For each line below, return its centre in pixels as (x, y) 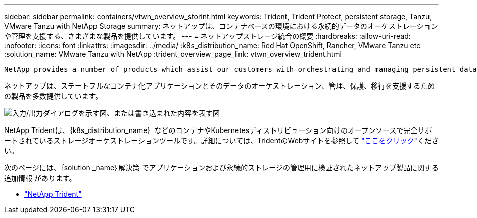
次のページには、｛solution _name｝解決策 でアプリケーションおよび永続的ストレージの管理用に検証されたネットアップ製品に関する (221, 168)
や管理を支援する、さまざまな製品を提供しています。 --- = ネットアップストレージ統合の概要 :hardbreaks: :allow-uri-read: (207, 36)
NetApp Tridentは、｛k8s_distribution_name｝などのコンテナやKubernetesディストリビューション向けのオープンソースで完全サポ (218, 130)
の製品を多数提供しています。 (53, 96)
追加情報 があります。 (40, 178)
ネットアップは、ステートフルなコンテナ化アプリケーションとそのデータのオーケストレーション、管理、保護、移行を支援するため (220, 86)
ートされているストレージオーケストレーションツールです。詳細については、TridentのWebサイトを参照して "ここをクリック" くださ (221, 140)
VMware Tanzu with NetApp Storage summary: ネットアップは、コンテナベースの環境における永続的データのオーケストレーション (221, 26)
